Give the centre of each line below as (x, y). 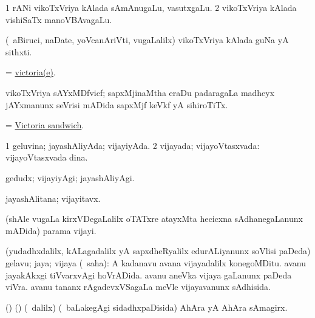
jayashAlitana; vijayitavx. (53, 198)
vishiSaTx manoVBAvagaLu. (59, 19)
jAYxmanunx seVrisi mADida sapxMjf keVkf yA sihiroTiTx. (117, 104)
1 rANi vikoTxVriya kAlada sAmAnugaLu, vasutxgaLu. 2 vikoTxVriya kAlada (151, 7)
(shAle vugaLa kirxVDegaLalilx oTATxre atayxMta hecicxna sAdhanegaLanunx (154, 219)
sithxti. (19, 51)
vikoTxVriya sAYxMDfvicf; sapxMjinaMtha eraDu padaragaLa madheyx (140, 92)
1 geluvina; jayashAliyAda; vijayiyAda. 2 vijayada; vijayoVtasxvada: (133, 145)
